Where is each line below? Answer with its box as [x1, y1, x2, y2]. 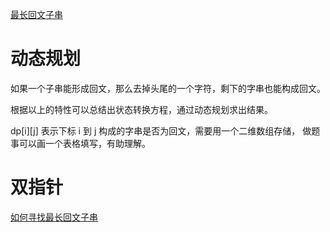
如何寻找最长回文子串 [10, 211, 98, 223]
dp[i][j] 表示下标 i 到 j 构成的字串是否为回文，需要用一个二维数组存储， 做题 [10, 124, 321, 137]
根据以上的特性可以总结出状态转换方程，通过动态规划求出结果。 [10, 103, 273, 115]
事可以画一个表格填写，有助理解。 [10, 137, 151, 149]
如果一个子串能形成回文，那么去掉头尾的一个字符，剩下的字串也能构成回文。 [10, 82, 326, 94]
